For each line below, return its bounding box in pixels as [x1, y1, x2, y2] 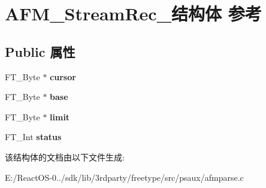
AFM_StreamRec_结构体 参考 [5, 1, 262, 26]
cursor [50, 70, 76, 83]
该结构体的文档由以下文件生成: [5, 150, 125, 163]
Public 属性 [5, 42, 75, 60]
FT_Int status [5, 131, 62, 143]
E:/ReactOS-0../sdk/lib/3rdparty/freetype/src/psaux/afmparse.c [5, 171, 244, 183]
